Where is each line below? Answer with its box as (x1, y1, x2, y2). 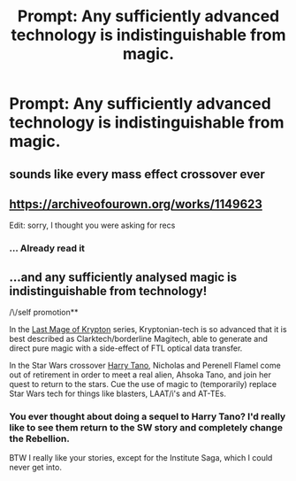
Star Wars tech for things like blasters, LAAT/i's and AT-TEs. (9, 388, 227, 400)
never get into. (9, 462, 62, 473)
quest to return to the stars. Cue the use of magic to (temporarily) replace (9, 379, 277, 390)
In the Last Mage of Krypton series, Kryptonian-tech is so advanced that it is (9, 324, 287, 335)
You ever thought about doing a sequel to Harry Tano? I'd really (9, 410, 286, 423)
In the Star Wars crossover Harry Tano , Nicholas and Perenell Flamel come (9, 361, 281, 371)
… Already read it (9, 242, 86, 254)
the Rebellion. (9, 432, 71, 445)
